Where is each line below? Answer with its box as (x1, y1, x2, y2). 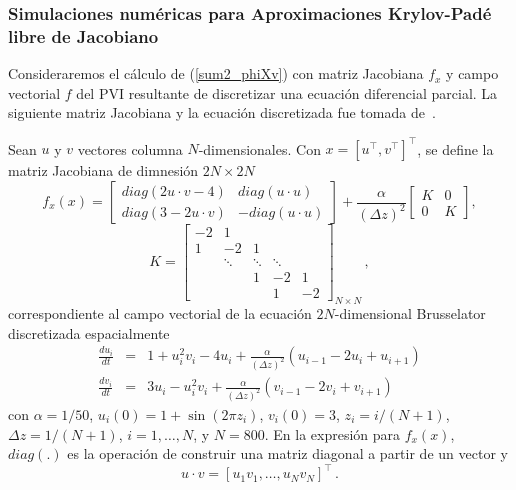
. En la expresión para (264, 423, 401, 444)
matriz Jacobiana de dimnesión (8, 160, 199, 181)
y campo (446, 63, 499, 84)
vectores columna (77, 138, 183, 159)
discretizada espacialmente (8, 322, 170, 343)
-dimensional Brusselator (334, 302, 486, 323)
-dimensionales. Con (198, 138, 321, 159)
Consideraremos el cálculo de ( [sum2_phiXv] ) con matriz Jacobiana (8, 63, 424, 84)
